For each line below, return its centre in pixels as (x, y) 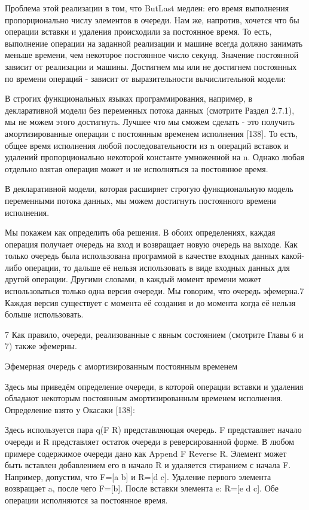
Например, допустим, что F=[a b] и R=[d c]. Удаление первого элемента (138, 476)
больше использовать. (44, 314)
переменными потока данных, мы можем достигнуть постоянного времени (140, 200)
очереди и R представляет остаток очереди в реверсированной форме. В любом (150, 441)
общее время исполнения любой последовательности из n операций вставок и (147, 145)
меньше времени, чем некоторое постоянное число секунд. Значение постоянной (152, 55)
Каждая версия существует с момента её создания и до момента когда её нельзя (150, 302)
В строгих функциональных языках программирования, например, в (129, 98)
